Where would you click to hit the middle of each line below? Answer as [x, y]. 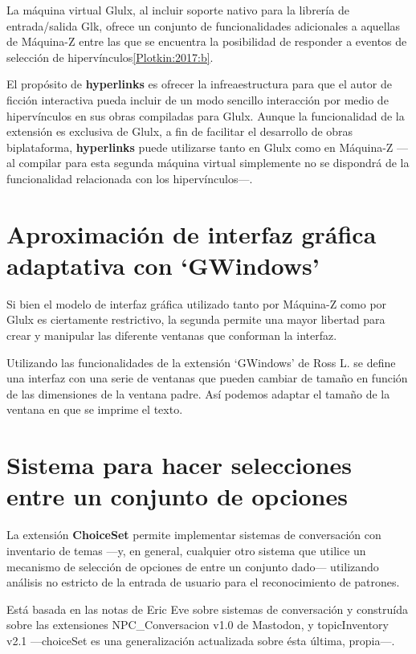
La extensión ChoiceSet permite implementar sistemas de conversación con [194, 535]
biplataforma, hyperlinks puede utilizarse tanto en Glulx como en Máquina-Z [200, 147]
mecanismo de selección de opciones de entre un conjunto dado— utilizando [193, 566]
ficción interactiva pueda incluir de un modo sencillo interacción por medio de [198, 99]
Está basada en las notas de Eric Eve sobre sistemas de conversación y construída [208, 609]
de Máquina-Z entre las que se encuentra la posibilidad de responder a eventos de [207, 41]
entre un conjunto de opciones [177, 496]
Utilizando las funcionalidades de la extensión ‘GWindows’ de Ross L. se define [201, 362]
